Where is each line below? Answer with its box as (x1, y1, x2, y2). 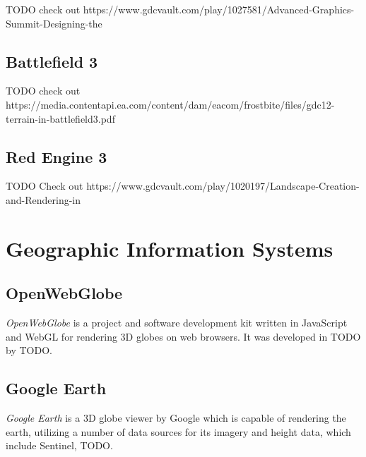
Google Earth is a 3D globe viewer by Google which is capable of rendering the (6, 410, 346, 425)
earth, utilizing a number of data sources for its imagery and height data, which (6, 424, 351, 439)
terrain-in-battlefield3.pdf (6, 111, 115, 126)
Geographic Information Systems (6, 233, 333, 262)
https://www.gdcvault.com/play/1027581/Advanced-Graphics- (83, 2, 355, 16)
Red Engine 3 (6, 145, 107, 167)
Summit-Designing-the (6, 16, 102, 30)
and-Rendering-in (6, 192, 81, 207)
